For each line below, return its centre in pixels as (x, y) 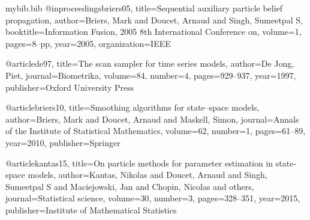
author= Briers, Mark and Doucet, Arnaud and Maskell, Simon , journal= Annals (152, 119)
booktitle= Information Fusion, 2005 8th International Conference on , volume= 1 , (154, 32)
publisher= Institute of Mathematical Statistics (91, 209)
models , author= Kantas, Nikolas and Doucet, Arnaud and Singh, (148, 175)
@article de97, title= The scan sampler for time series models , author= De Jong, (150, 63)
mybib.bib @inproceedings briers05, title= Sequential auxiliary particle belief (144, 8)
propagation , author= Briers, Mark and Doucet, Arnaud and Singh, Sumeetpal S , (154, 20)
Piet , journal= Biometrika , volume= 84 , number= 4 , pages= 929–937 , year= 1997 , (151, 75)
